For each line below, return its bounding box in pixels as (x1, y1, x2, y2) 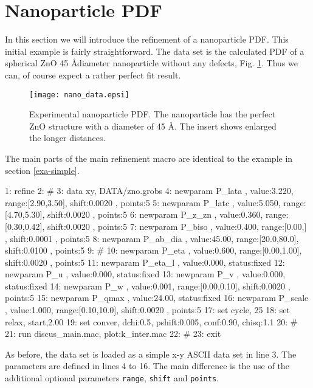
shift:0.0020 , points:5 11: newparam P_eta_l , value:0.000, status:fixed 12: (5, 255, 285, 268)
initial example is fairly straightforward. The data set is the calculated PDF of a (5, 44, 304, 57)
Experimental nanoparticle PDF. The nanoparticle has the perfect (29, 108, 276, 120)
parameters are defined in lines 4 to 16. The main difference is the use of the (5, 359, 289, 372)
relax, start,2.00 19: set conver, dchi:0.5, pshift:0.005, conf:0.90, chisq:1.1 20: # (5, 315, 298, 328)
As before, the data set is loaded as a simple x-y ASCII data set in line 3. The (5, 347, 297, 360)
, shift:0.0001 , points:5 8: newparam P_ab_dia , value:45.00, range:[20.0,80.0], (5, 232, 299, 244)
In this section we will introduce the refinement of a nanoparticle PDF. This (5, 33, 289, 46)
